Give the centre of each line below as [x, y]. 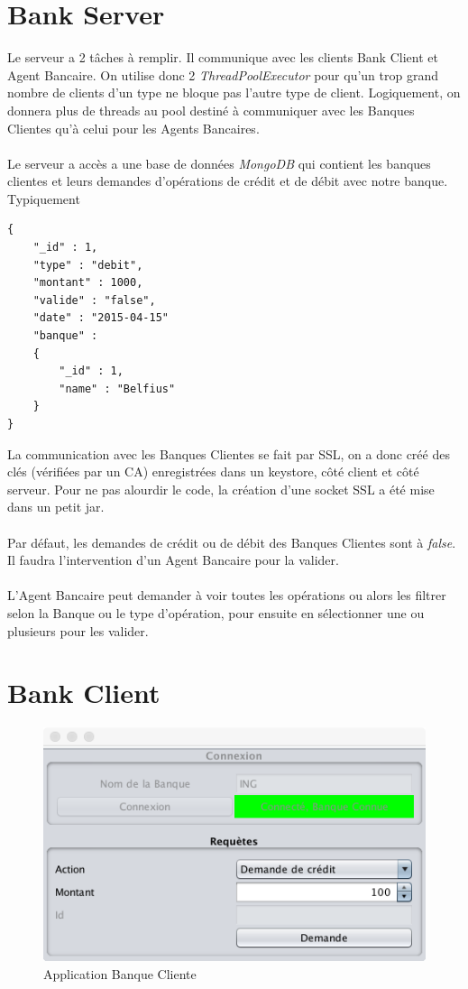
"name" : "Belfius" [117, 388]
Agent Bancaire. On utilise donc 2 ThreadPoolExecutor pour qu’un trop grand [223, 74]
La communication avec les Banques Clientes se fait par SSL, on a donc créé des [229, 453]
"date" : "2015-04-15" [101, 318]
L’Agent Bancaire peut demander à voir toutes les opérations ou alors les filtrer [227, 595]
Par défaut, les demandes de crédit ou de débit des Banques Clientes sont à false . [232, 542]
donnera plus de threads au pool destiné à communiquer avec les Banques [211, 110]
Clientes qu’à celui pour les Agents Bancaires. [133, 128]
